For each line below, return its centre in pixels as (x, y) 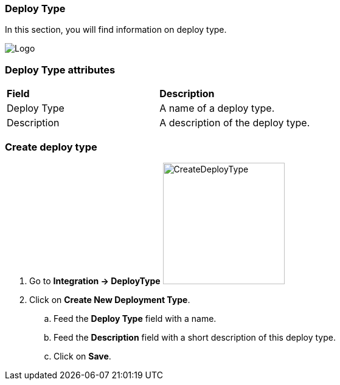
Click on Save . (82, 356)
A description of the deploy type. (235, 123)
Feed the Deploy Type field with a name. (135, 318)
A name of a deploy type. (217, 108)
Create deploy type (51, 147)
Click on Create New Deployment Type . (110, 299)
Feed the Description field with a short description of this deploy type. (195, 337)
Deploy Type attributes (60, 70)
